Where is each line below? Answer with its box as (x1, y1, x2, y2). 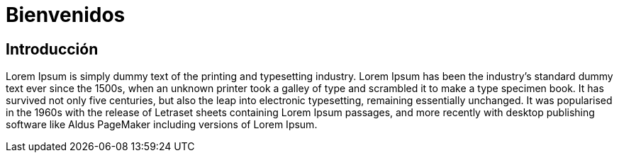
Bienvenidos (6, 3, 126, 27)
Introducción (6, 40, 99, 58)
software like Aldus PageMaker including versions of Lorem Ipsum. (6, 118, 318, 131)
